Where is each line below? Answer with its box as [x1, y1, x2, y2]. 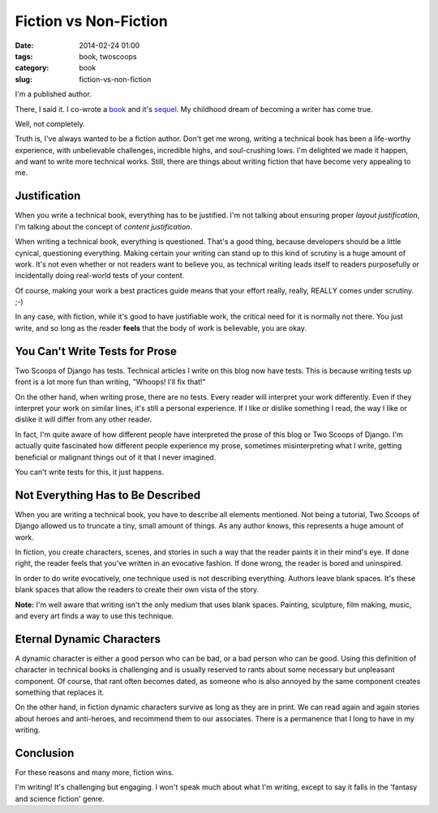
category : [15, 63, 49, 73]
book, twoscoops [79, 51, 137, 61]
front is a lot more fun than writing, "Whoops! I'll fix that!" [15, 377, 206, 387]
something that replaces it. [15, 687, 105, 697]
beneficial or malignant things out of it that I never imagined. [15, 452, 217, 462]
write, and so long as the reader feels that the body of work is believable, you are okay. [15, 323, 307, 332]
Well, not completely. [15, 118, 85, 129]
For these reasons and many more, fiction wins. [15, 768, 174, 777]
